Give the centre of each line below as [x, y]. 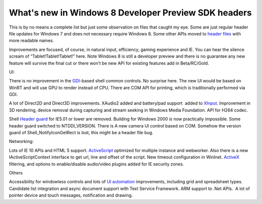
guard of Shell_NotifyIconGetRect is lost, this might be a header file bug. [81, 133]
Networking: [21, 141]
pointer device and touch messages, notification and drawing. [71, 195]
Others [16, 173]
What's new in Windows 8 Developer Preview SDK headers [130, 13]
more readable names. [32, 41]
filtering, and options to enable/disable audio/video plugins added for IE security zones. [97, 164]
